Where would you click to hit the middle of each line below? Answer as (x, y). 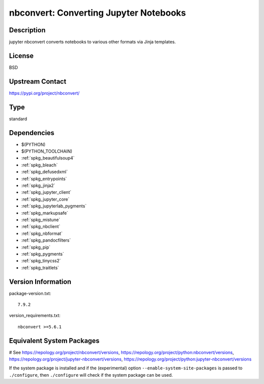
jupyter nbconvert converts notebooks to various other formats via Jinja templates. (92, 42)
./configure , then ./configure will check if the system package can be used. (91, 375)
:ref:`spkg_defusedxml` (44, 172)
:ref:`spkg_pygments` (43, 254)
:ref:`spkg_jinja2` (38, 185)
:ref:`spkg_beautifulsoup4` (48, 158)
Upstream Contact (38, 81)
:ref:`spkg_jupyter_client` (46, 192)
